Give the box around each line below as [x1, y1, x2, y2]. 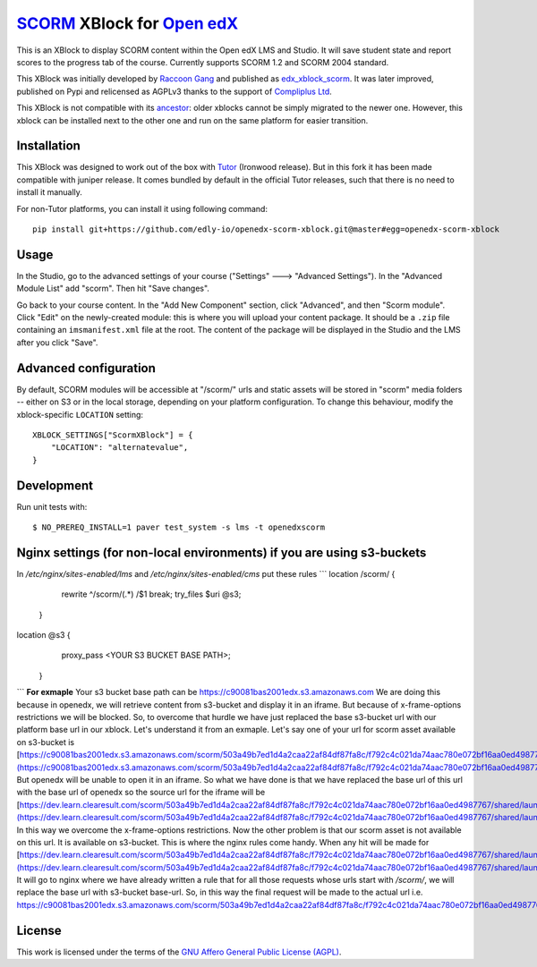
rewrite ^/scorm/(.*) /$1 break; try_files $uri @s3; [61, 589, 242, 599]
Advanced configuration [16, 361, 157, 376]
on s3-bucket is [16, 736, 75, 747]
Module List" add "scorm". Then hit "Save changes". [16, 283, 210, 294]
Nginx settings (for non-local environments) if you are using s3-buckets [16, 545, 427, 560]
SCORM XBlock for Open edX [16, 13, 239, 33]
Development [16, 478, 94, 493]
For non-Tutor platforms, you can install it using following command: [16, 203, 268, 214]
